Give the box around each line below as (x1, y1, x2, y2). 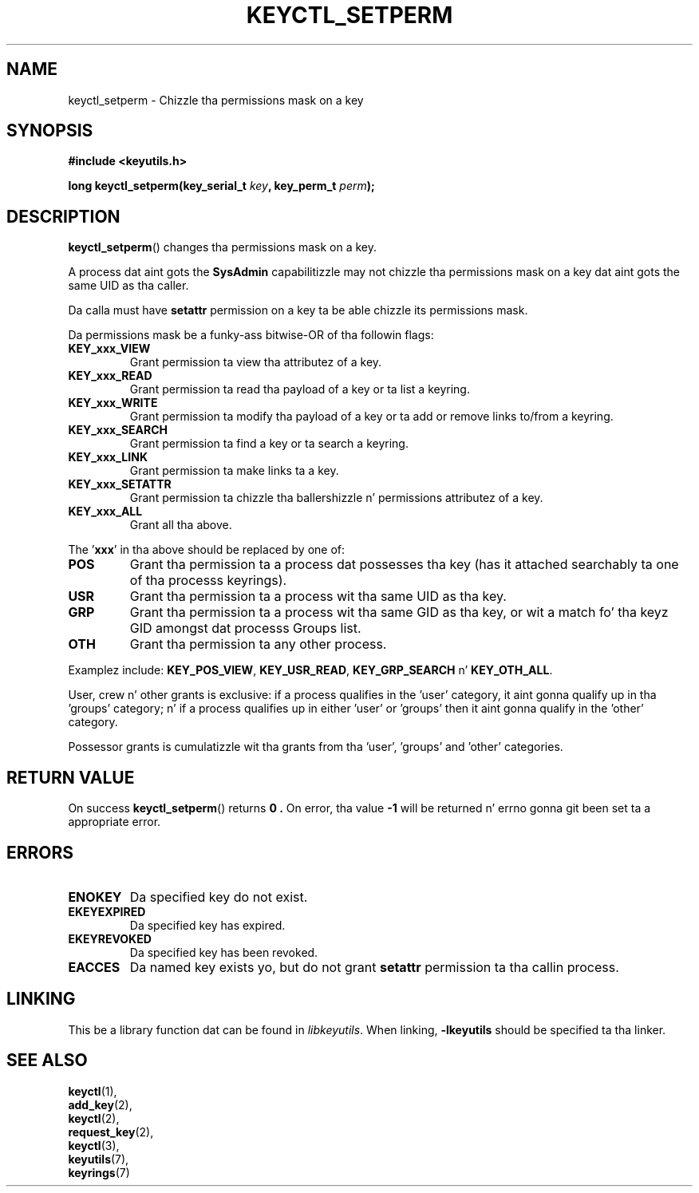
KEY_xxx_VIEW (68, 342, 151, 356)
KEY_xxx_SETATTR (68, 477, 172, 492)
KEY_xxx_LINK (68, 450, 148, 464)
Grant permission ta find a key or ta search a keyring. (129, 437, 409, 451)
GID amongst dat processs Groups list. (129, 620, 361, 637)
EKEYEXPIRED (68, 904, 146, 918)
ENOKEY (68, 888, 122, 905)
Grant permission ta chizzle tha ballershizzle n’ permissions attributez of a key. (129, 491, 543, 505)
